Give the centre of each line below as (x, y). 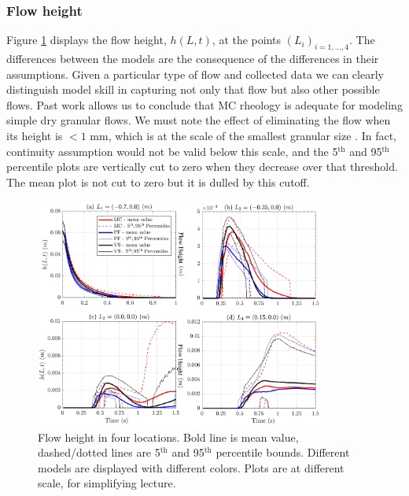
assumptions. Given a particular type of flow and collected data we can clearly (195, 74)
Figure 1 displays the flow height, (87, 40)
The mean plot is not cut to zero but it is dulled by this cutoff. (158, 181)
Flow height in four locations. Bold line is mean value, (168, 437)
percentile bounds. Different (283, 452)
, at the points (247, 40)
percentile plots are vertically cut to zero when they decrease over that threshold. (202, 167)
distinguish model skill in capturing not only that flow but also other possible (193, 89)
